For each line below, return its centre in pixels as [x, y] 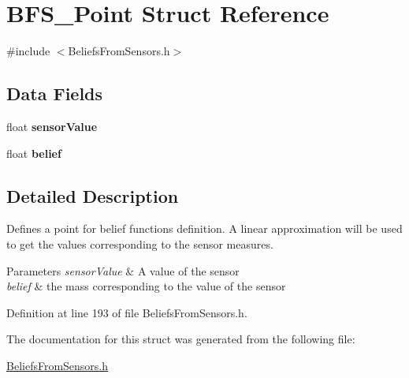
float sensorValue [52, 126]
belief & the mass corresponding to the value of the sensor [146, 286]
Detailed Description [93, 195]
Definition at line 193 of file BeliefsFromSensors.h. [127, 312]
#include [28, 51]
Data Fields [55, 94]
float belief [34, 153]
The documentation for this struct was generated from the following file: [181, 339]
